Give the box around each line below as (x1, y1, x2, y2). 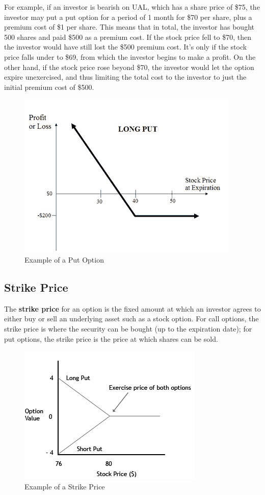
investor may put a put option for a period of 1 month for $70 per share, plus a (4, 11, 252, 22)
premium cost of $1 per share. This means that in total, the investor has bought (4, 21, 254, 32)
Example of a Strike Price (24, 481, 105, 491)
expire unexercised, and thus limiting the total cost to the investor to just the (4, 72, 247, 82)
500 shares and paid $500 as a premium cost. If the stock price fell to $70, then (4, 31, 252, 42)
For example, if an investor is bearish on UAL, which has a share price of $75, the (4, 2, 260, 12)
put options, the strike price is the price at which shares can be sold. (4, 333, 218, 344)
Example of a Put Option (24, 254, 104, 265)
